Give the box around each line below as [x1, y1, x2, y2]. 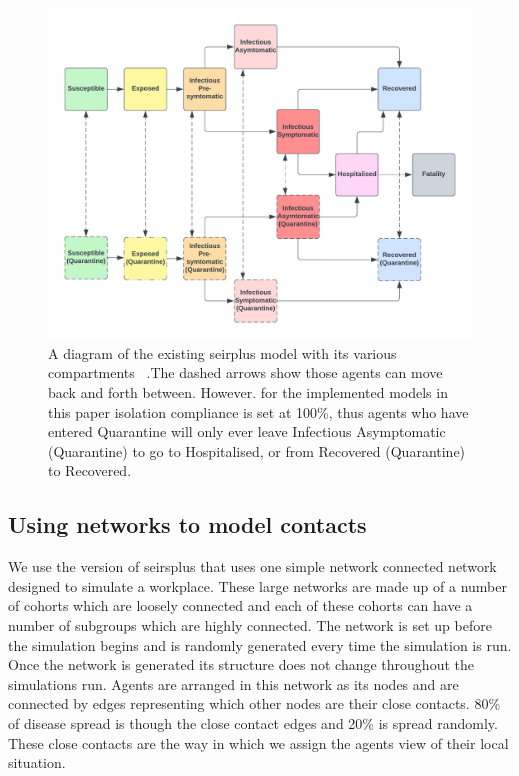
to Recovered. [48, 460, 132, 481]
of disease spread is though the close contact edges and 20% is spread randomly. [8, 712, 498, 733]
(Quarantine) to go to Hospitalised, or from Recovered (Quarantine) [48, 440, 466, 461]
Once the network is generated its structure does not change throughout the [8, 654, 474, 675]
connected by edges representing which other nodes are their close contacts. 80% [8, 693, 501, 714]
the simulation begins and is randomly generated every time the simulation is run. [8, 634, 512, 655]
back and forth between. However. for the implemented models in [48, 382, 448, 403]
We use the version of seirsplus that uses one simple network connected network [8, 556, 497, 577]
